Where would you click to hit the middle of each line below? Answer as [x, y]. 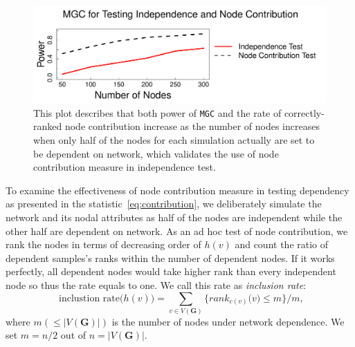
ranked [48, 126]
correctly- [304, 112]
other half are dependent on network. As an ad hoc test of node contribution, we [177, 231]
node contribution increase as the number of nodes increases [192, 126]
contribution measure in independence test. [125, 167]
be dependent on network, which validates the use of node [156, 153]
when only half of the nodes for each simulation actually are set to [174, 140]
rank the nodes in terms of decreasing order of [103, 244]
